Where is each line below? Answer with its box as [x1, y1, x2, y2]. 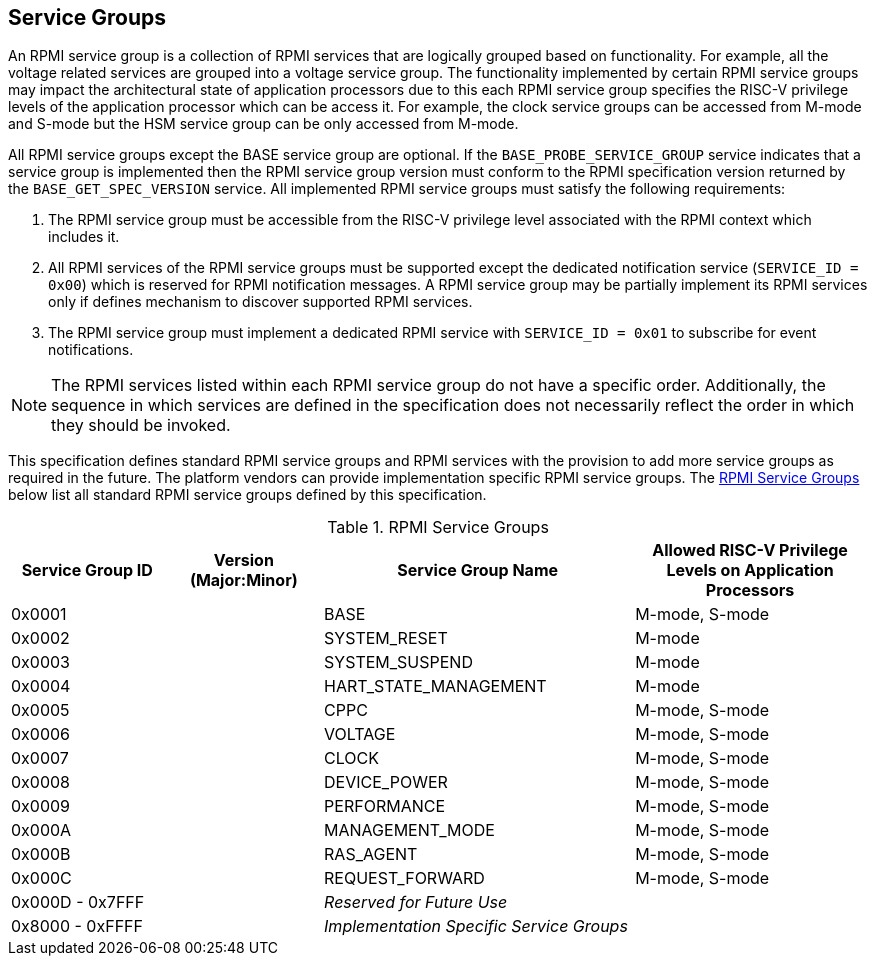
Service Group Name [397, 560, 559, 581]
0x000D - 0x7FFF [11, 892, 145, 913]
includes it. [48, 228, 120, 246]
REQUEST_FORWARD [324, 868, 485, 889]
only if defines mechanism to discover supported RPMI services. [48, 293, 473, 311]
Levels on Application [666, 560, 834, 581]
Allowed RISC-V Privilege [652, 540, 848, 561]
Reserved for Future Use [324, 892, 508, 913]
